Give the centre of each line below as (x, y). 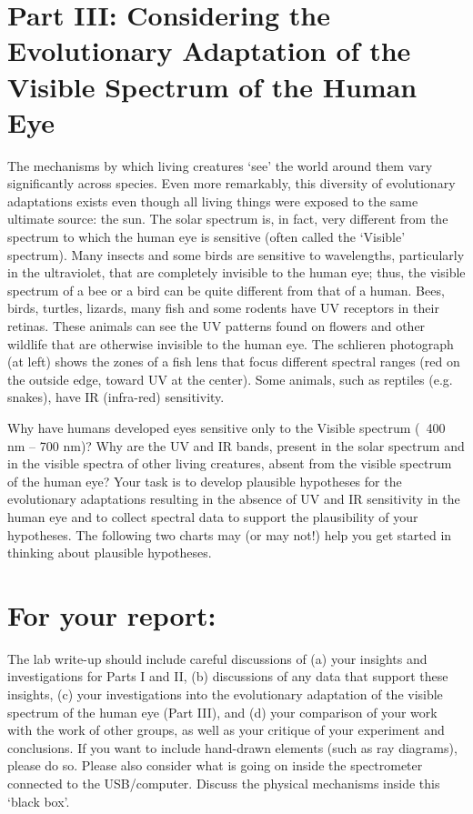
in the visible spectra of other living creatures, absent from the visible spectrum (230, 463)
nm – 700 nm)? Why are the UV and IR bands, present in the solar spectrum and (236, 445)
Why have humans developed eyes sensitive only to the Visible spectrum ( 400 (226, 427)
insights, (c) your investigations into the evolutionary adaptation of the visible (225, 694)
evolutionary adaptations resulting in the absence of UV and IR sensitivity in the (234, 499)
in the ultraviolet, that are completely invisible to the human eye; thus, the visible (236, 272)
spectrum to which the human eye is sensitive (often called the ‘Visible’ (206, 237)
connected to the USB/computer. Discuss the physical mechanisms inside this (224, 784)
